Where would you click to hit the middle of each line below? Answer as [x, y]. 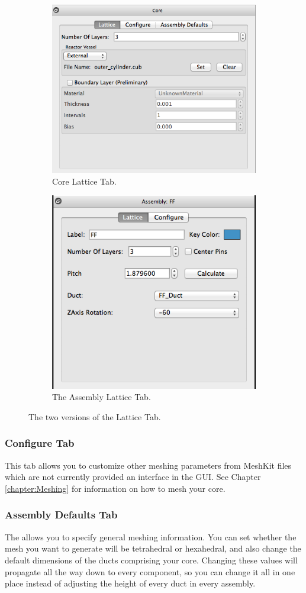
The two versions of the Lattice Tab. [95, 416]
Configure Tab [40, 443]
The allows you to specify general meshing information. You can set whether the [151, 536]
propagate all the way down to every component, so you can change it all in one [150, 571]
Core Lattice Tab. [84, 181]
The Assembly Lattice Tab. [102, 397]
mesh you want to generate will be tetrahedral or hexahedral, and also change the [153, 548]
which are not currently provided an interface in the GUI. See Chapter [133, 477]
